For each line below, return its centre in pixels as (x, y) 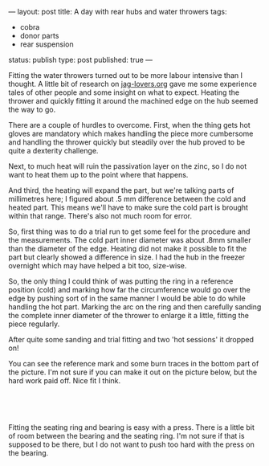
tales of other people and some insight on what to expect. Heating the (124, 92)
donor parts (39, 36)
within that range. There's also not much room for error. (100, 216)
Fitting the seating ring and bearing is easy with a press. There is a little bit (131, 427)
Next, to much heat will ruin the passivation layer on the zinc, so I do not (128, 166)
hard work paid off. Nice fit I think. (65, 380)
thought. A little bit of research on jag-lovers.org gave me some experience (132, 84)
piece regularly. (34, 324)
